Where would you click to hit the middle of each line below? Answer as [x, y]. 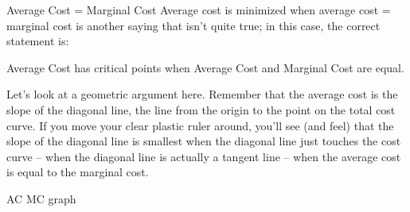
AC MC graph [41, 198]
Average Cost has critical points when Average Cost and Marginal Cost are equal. [205, 67]
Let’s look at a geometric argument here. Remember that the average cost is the [202, 94]
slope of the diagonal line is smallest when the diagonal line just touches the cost [204, 141]
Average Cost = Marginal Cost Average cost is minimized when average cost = [199, 10]
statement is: [38, 41]
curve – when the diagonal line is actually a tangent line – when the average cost [204, 156]
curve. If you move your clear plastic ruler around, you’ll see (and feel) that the [200, 125]
